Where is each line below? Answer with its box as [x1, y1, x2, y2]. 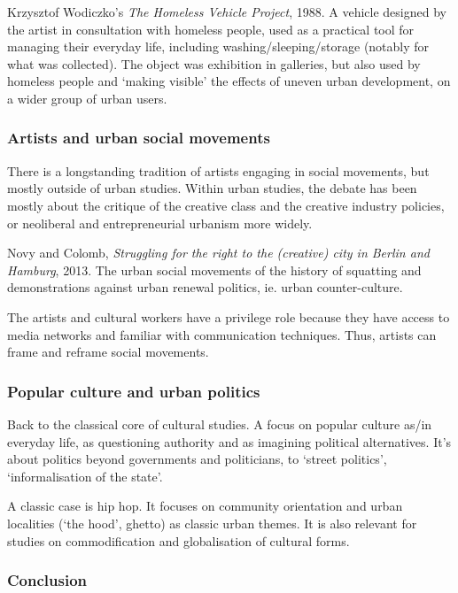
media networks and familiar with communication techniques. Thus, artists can [7, 325, 437, 343]
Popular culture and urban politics [7, 380, 260, 402]
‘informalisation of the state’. [7, 466, 163, 485]
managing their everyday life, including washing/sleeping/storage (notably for [7, 37, 430, 56]
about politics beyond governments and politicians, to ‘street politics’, [7, 450, 387, 468]
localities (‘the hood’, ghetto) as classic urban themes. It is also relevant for [7, 513, 417, 532]
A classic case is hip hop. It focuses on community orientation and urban [7, 497, 403, 515]
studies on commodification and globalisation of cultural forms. [7, 531, 350, 550]
